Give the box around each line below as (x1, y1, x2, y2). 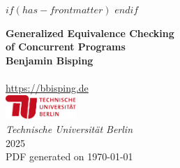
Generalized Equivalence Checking (6, 25, 174, 40)
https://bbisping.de (6, 80, 89, 94)
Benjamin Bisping (6, 52, 93, 67)
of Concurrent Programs (6, 39, 126, 54)
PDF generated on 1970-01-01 (6, 149, 133, 164)
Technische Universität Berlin (6, 121, 133, 136)
